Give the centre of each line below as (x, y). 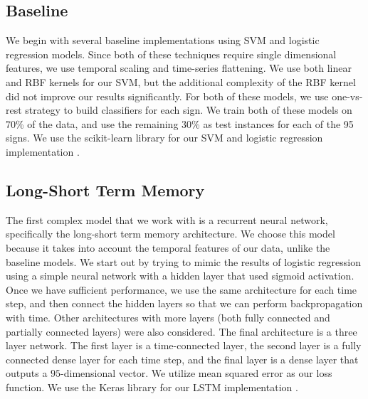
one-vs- (347, 96)
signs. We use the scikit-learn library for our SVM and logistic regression (164, 138)
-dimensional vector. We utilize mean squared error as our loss (196, 373)
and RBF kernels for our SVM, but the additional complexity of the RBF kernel (181, 81)
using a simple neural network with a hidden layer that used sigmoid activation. (180, 276)
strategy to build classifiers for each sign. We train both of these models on (189, 110)
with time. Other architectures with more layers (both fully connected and (168, 317)
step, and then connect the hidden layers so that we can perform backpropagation (184, 303)
